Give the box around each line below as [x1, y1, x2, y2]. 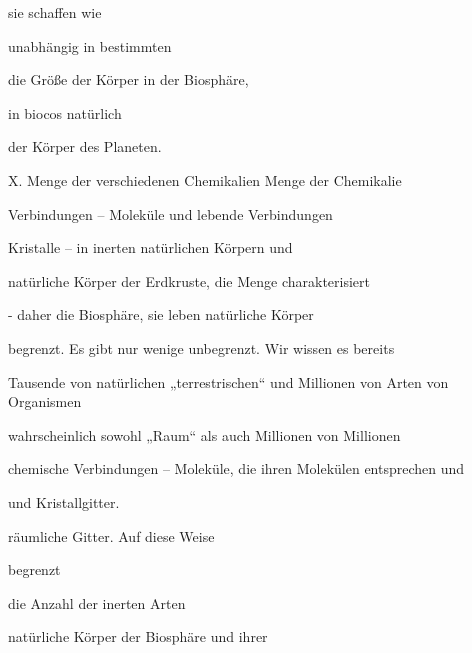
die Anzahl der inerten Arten [8, 592, 186, 613]
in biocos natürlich [8, 102, 122, 123]
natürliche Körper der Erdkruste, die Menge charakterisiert [8, 270, 371, 291]
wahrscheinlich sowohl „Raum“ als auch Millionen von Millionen [8, 424, 401, 445]
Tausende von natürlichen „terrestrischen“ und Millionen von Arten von [8, 371, 449, 392]
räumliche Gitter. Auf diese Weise [8, 525, 215, 546]
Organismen [8, 391, 82, 412]
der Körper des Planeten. [8, 136, 162, 157]
